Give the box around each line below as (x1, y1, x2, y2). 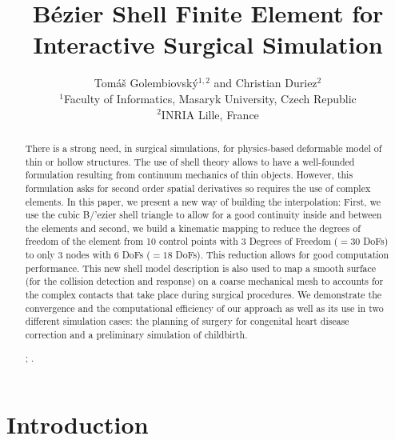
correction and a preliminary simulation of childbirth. (25, 328, 248, 342)
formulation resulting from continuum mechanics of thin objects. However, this (25, 168, 353, 182)
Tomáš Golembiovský (94, 74, 198, 91)
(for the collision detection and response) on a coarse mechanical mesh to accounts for (25, 274, 384, 288)
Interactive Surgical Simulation (33, 28, 383, 61)
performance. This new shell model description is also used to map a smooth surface (25, 261, 377, 274)
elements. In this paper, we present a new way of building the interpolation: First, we (25, 194, 381, 208)
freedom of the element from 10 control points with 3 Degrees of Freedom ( (25, 234, 338, 248)
